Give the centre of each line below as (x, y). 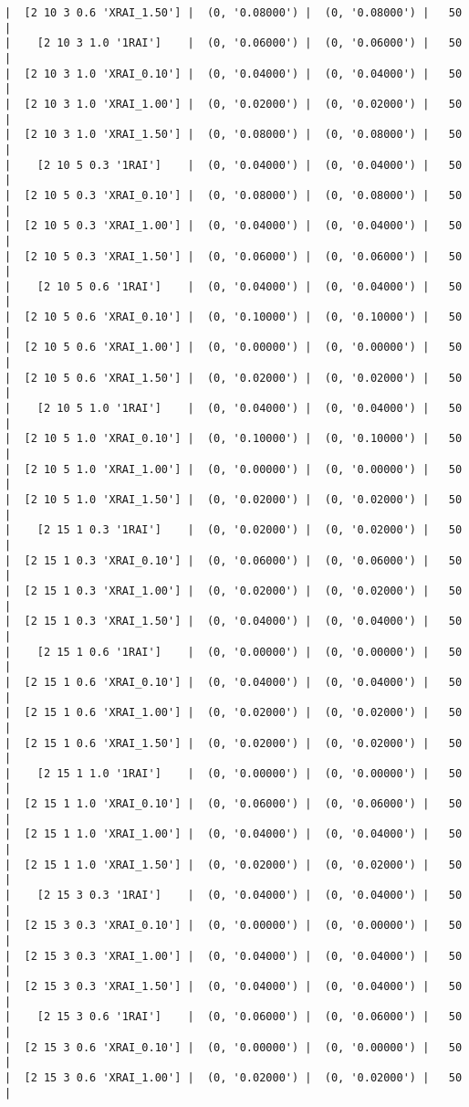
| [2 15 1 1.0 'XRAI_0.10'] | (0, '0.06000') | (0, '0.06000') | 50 (234, 804)
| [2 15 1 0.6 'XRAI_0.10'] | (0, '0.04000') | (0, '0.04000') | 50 (234, 682)
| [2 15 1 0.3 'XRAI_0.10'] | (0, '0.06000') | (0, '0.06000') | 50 (234, 560)
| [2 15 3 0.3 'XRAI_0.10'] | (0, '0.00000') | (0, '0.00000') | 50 (234, 926)
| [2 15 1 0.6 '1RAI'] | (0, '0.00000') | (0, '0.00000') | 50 (234, 652)
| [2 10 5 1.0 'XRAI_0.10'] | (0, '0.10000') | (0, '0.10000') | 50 (234, 439)
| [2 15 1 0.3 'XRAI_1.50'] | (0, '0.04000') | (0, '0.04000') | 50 (234, 622)
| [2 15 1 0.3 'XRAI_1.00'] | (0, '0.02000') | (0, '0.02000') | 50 (234, 590)
